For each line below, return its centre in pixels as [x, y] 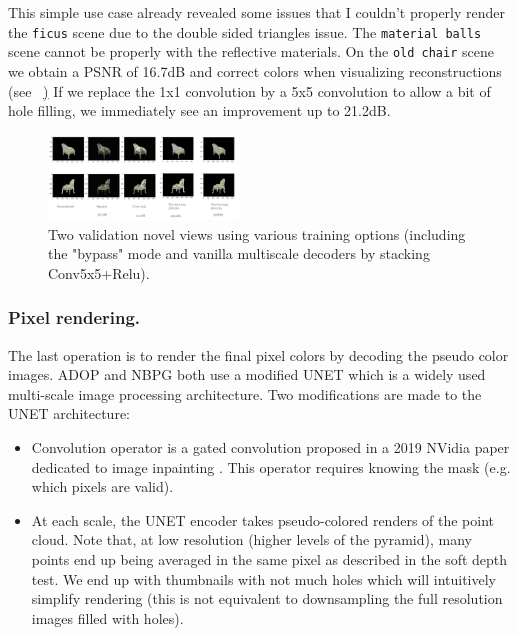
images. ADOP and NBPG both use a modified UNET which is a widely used [247, 374]
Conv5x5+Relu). [99, 272]
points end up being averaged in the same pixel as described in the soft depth [269, 558]
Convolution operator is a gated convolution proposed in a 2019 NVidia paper [270, 446]
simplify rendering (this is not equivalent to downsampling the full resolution [267, 598]
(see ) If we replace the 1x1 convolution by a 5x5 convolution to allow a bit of [249, 90]
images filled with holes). [107, 617]
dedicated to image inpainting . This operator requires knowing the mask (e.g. [271, 466]
